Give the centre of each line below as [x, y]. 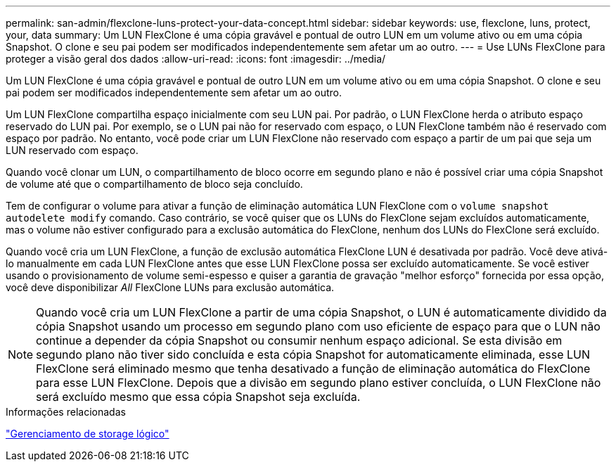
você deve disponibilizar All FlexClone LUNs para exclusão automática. [170, 287]
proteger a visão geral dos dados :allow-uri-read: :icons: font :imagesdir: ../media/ [196, 59]
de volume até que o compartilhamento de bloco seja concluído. [154, 184]
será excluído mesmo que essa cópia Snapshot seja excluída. [198, 397]
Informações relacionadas [66, 412]
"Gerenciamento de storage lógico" [88, 434]
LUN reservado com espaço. [72, 150]
